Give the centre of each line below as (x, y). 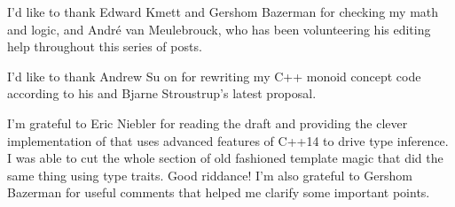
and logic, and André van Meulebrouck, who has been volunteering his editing (219, 29)
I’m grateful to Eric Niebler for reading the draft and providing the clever (208, 123)
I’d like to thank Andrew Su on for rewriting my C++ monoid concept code (214, 76)
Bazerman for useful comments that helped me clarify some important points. (219, 192)
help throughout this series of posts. (105, 46)
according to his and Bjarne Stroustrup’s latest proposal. (162, 93)
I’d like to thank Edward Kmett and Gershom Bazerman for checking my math (223, 11)
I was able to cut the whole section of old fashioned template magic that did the (225, 158)
